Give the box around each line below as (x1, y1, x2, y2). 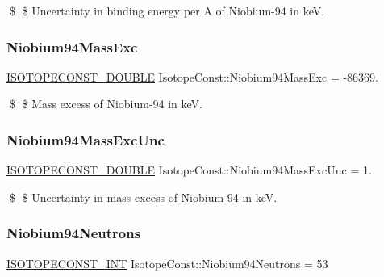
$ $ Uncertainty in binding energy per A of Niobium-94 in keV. (9, 2, 325, 19)
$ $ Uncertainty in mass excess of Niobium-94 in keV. (9, 188, 278, 205)
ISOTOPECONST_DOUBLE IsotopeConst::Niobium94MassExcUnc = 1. (6, 162, 372, 178)
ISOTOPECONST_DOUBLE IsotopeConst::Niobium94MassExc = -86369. (6, 68, 378, 85)
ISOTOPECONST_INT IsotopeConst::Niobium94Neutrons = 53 (6, 254, 328, 271)
